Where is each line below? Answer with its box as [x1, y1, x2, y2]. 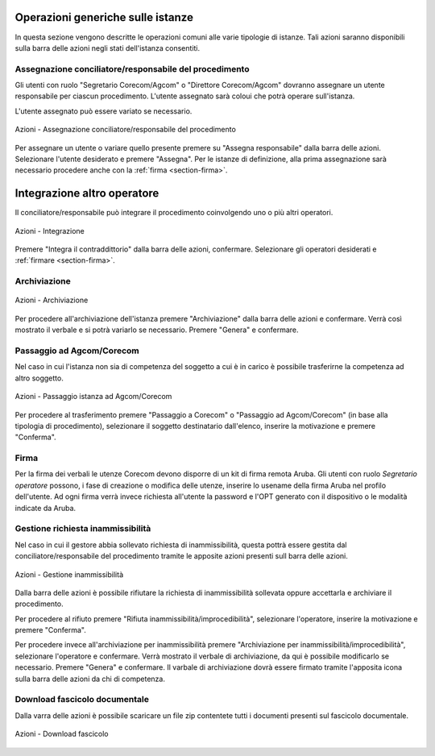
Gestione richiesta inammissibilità [14, 523, 151, 534]
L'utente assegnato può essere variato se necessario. [14, 106, 193, 116]
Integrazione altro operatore [14, 186, 159, 201]
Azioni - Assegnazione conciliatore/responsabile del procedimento [14, 125, 237, 135]
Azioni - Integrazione [14, 226, 85, 235]
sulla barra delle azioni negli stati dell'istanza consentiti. [14, 43, 201, 52]
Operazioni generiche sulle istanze [14, 10, 193, 24]
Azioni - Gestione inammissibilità [14, 569, 124, 579]
